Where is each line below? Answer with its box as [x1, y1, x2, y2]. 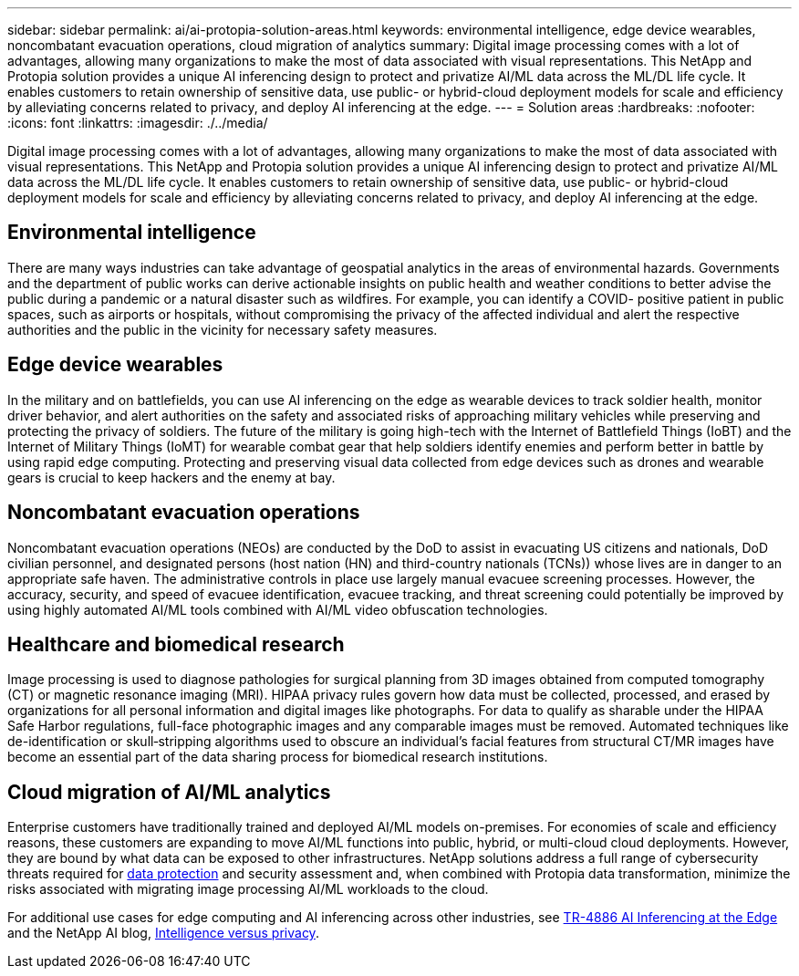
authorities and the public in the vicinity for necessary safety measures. [7, 321, 438, 337]
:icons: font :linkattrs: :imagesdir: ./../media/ [7, 115, 268, 130]
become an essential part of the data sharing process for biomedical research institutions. [7, 749, 548, 765]
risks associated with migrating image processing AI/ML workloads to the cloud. [7, 881, 489, 898]
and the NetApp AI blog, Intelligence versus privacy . [7, 925, 319, 941]
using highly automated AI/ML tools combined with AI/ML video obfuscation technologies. [7, 601, 548, 618]
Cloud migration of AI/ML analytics [7, 780, 331, 804]
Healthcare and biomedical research [7, 632, 345, 656]
